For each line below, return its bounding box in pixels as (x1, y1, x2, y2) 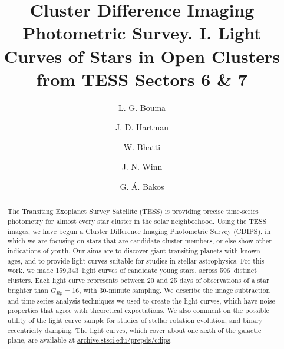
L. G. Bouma (118, 101, 166, 113)
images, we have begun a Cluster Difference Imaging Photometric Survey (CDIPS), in (7, 226, 271, 236)
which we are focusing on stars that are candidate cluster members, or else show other (7, 236, 272, 246)
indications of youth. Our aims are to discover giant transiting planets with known (7, 246, 260, 256)
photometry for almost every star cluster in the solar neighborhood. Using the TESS (7, 216, 267, 226)
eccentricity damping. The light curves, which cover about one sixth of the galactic (7, 325, 262, 335)
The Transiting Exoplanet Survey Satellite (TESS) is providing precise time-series (7, 206, 259, 216)
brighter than (7, 285, 48, 295)
